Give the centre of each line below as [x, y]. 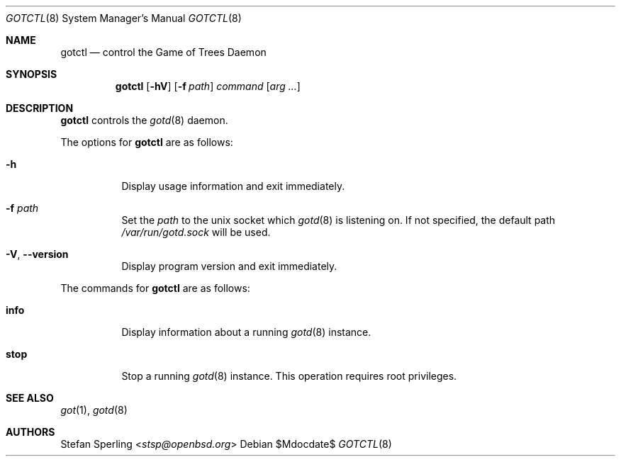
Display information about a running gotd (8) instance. [246, 332]
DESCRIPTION [40, 108]
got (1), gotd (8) [94, 410]
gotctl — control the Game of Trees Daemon [163, 52]
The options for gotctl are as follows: [147, 142]
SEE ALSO [30, 398]
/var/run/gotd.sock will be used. [196, 232]
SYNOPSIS [32, 74]
